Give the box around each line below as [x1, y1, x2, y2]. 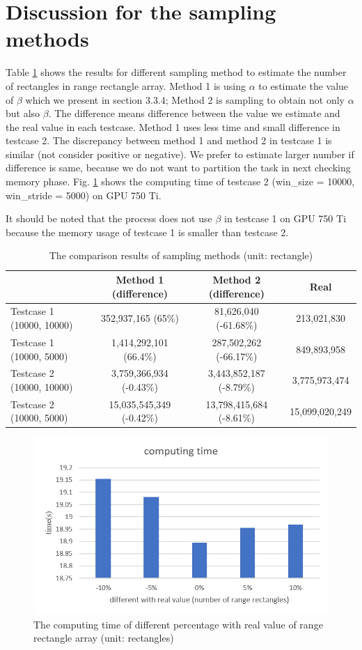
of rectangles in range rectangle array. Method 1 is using [6, 78, 246, 93]
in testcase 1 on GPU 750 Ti [224, 211, 347, 226]
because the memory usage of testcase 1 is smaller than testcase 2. [6, 224, 289, 239]
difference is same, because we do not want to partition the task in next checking [6, 160, 351, 175]
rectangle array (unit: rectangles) [33, 630, 174, 645]
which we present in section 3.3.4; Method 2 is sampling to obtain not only [25, 92, 345, 107]
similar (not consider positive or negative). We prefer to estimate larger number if [6, 146, 354, 161]
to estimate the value [258, 78, 349, 93]
